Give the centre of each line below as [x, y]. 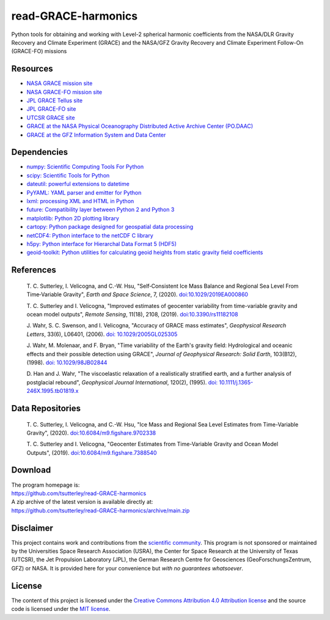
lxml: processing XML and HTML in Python [80, 201]
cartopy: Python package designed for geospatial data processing [110, 227]
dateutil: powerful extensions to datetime [78, 184]
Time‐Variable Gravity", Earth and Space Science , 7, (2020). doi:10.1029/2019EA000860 [137, 294]
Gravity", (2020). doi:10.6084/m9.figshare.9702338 [91, 433]
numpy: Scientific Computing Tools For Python [85, 167]
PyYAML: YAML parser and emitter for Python [84, 192]
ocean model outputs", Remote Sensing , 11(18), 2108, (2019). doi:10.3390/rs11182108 [132, 314]
